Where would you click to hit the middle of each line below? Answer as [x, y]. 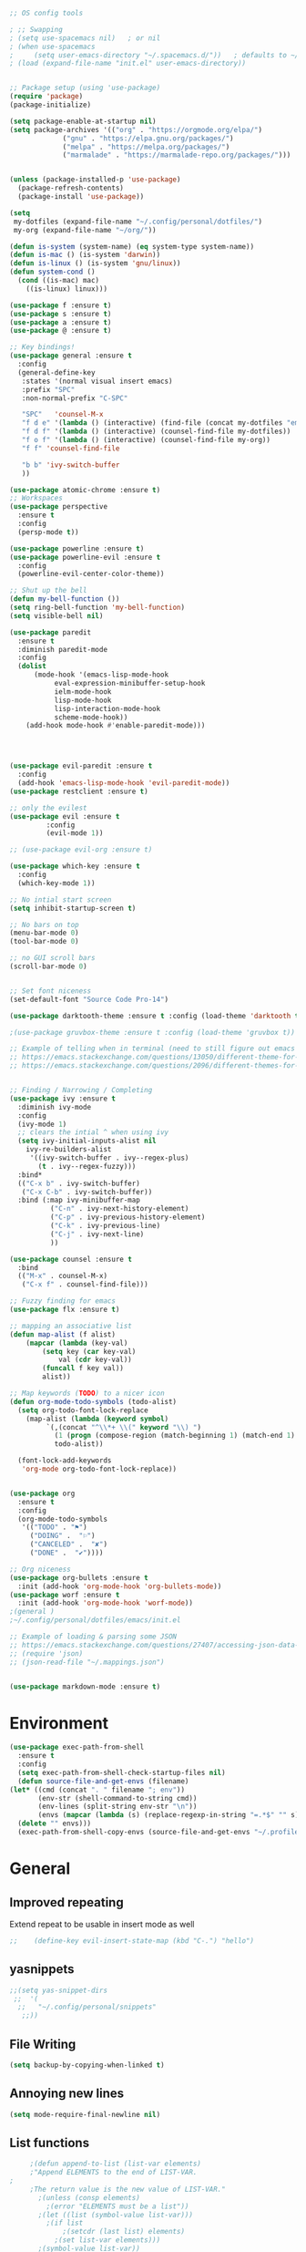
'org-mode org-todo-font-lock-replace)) [99, 1469]
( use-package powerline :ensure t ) [77, 548]
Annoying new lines [67, 2094]
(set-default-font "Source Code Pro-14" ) [89, 999]
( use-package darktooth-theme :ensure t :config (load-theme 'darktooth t [154, 1016]
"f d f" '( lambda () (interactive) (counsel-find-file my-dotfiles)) [156, 432]
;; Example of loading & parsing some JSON [93, 1637]
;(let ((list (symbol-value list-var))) [116, 2215]
